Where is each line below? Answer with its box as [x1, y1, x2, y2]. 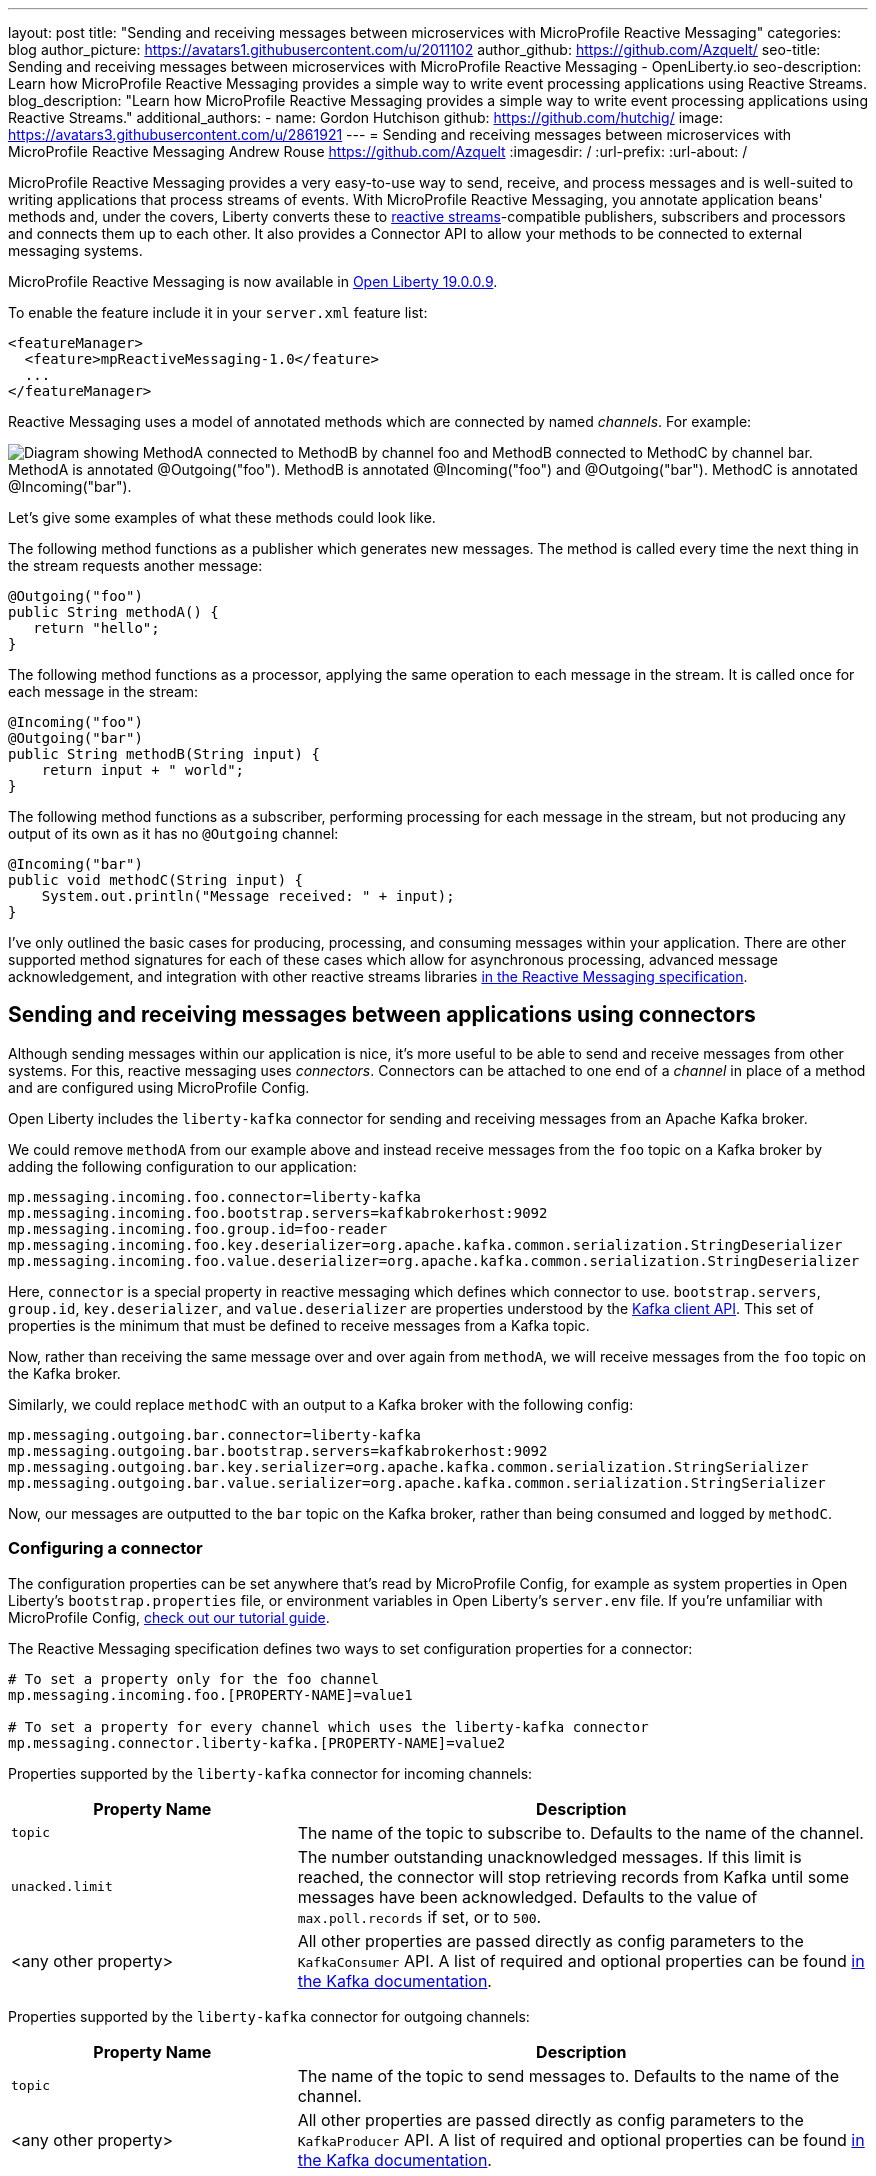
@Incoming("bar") [8, 856, 143, 872]
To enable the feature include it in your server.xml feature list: [8, 304, 428, 321]
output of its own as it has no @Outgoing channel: [8, 825, 339, 842]
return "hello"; [33, 620, 160, 636]
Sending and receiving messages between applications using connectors [8, 1002, 756, 1028]
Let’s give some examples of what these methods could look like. [8, 509, 436, 526]
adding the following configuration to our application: [8, 1157, 357, 1175]
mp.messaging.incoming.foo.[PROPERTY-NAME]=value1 [8, 1686, 413, 1703]
